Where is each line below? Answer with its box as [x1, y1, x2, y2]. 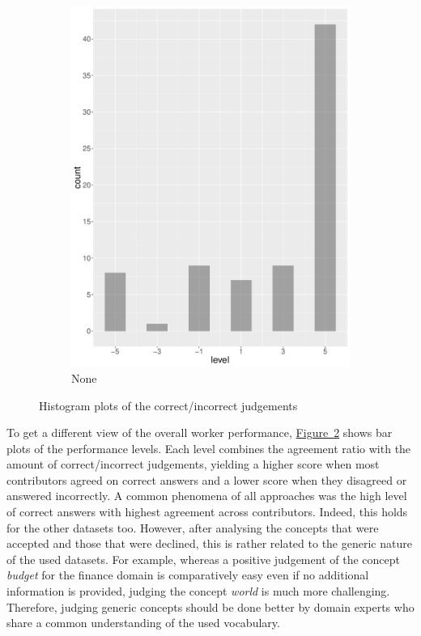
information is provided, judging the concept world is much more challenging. [6, 583, 390, 600]
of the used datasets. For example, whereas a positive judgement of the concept [6, 550, 400, 567]
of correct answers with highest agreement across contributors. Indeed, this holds [6, 503, 408, 520]
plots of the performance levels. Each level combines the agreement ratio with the [6, 439, 411, 456]
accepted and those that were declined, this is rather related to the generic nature [6, 535, 412, 552]
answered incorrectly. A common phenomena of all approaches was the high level [6, 487, 407, 504]
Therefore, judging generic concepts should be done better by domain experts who [6, 598, 415, 615]
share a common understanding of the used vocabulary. [6, 614, 280, 631]
